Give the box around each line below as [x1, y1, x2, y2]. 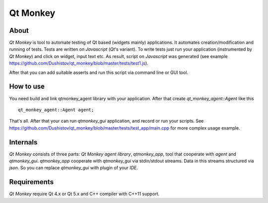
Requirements [9, 178, 54, 186]
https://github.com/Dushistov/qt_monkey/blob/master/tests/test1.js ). [9, 60, 148, 67]
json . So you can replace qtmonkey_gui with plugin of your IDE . [9, 165, 138, 171]
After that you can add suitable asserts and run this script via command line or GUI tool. [9, 69, 189, 75]
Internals [9, 138, 38, 146]
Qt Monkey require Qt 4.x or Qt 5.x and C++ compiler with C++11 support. [9, 191, 160, 197]
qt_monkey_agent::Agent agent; [18, 107, 94, 113]
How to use [9, 82, 45, 91]
